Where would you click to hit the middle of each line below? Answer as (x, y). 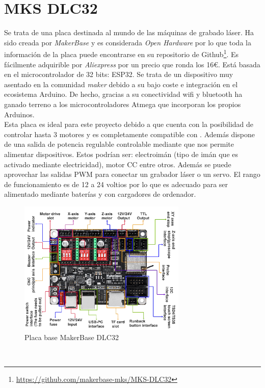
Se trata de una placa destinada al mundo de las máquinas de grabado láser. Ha (129, 32)
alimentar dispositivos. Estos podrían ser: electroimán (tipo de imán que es (121, 154)
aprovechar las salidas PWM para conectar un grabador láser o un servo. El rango (132, 174)
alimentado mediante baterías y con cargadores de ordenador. (100, 194)
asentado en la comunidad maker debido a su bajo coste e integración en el (121, 84)
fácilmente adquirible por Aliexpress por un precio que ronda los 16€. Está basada (132, 64)
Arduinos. (19, 114)
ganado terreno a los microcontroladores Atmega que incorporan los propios (123, 104)
